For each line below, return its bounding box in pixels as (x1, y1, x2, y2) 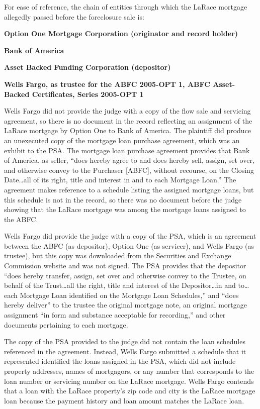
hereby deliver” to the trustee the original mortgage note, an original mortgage (4, 299, 247, 310)
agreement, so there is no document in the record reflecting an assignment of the (4, 115, 252, 126)
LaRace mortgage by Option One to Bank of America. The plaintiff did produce (4, 125, 251, 136)
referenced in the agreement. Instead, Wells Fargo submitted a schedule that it (4, 346, 246, 356)
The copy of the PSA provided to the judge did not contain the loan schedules (4, 336, 245, 347)
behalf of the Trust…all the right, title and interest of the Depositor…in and (4, 280, 236, 290)
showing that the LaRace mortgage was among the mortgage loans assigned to (4, 204, 246, 215)
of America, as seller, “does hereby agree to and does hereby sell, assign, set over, (4, 155, 254, 165)
